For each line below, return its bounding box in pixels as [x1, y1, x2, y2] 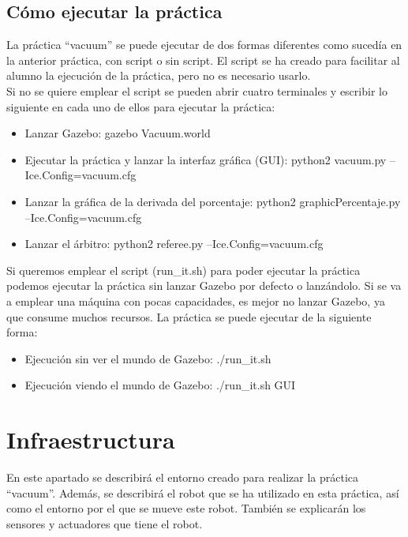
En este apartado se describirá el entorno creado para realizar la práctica [6, 469, 359, 486]
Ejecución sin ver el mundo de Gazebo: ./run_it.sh [24, 350, 271, 366]
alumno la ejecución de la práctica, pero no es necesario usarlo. [6, 67, 311, 84]
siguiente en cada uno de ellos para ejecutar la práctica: [6, 98, 275, 115]
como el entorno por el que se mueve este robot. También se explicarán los [6, 500, 366, 516]
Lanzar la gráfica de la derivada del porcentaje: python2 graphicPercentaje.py [24, 193, 401, 209]
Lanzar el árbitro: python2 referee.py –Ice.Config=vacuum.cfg [24, 235, 324, 252]
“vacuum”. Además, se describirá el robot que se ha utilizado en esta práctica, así [6, 484, 399, 501]
